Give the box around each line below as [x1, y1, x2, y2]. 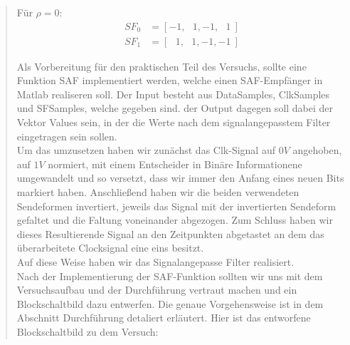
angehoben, [292, 143, 342, 158]
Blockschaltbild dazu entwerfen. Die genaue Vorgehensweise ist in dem [16, 296, 324, 311]
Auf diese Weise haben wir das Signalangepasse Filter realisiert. [16, 254, 295, 269]
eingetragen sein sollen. [16, 128, 117, 143]
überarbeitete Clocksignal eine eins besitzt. [16, 240, 204, 255]
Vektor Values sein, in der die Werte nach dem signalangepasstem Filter [16, 115, 331, 130]
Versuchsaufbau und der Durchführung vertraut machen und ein [16, 282, 297, 297]
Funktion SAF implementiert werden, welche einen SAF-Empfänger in [16, 73, 323, 88]
